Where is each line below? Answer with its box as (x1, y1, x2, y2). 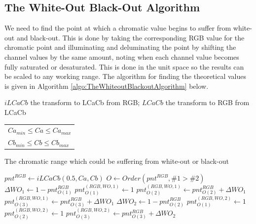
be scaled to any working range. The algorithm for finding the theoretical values (4, 71, 246, 81)
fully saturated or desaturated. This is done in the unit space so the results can (4, 61, 244, 72)
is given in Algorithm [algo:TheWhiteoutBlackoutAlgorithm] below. (4, 80, 209, 91)
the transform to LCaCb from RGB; (30, 97, 140, 108)
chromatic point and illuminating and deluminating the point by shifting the (4, 42, 236, 52)
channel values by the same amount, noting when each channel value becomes (4, 51, 239, 62)
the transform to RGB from (165, 97, 250, 108)
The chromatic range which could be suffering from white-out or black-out (4, 156, 229, 166)
